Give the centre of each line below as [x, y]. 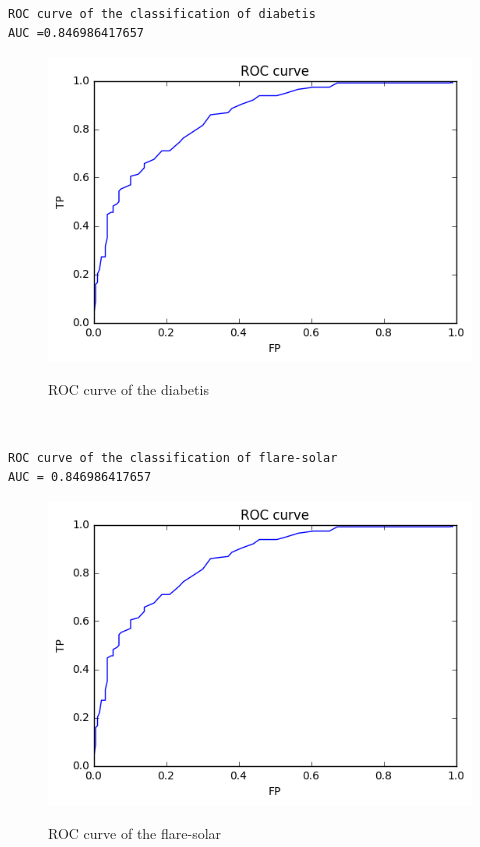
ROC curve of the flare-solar [135, 833]
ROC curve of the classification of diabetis [162, 13]
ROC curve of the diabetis [128, 389]
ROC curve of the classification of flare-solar [173, 457]
